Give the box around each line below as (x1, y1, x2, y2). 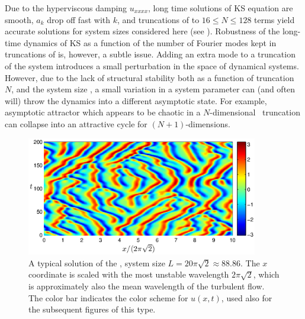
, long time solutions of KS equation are (148, 2, 293, 14)
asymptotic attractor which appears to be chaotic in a (5, 106, 201, 118)
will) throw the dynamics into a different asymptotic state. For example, (5, 94, 267, 107)
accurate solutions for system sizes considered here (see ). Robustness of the (5, 25, 280, 37)
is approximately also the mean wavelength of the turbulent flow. (28, 280, 265, 292)
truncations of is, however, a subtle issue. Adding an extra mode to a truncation (5, 48, 296, 60)
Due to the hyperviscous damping (5, 2, 127, 14)
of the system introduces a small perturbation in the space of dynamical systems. (5, 59, 299, 72)
